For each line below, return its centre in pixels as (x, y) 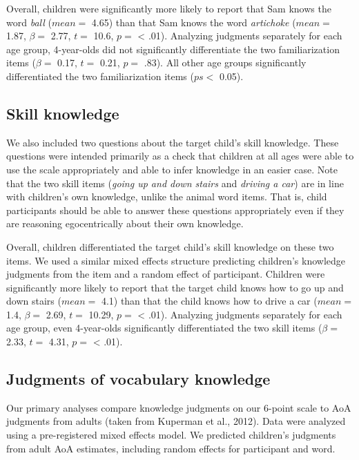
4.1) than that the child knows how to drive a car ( (209, 301)
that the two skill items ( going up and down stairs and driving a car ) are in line (175, 183)
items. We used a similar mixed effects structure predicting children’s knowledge (176, 260)
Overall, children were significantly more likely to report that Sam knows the (169, 8)
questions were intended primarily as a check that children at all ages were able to (180, 156)
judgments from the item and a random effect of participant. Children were (166, 274)
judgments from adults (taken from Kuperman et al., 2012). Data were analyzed (176, 421)
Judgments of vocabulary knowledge (138, 379)
